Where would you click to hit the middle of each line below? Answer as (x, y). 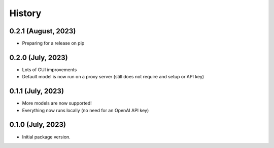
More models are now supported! (57, 103)
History (25, 13)
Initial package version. (46, 137)
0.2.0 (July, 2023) (39, 57)
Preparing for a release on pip (53, 43)
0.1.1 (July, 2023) (37, 91)
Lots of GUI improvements (49, 69)
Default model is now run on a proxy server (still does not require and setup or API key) (113, 77)
